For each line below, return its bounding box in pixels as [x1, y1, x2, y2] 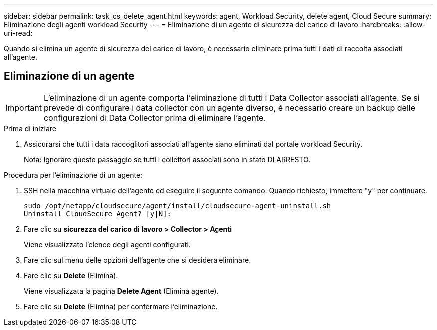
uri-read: [4, 29, 33, 37]
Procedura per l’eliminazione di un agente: [4, 170, 143, 179]
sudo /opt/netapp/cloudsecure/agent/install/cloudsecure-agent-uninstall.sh [24, 201, 331, 210]
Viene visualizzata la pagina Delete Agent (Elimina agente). [24, 286, 218, 295]
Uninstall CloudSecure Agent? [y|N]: [24, 209, 172, 218]
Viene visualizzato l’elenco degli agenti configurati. [24, 240, 191, 249]
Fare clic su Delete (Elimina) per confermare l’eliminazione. [24, 302, 218, 311]
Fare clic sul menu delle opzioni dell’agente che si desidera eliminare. [24, 255, 251, 264]
